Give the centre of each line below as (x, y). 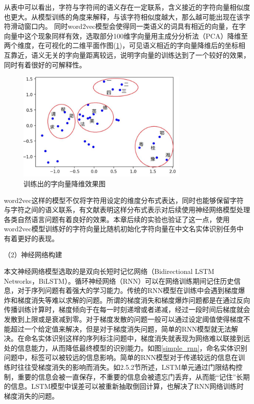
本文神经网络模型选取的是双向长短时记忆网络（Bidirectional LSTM (109, 271)
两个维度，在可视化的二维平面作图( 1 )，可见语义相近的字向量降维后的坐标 (121, 45)
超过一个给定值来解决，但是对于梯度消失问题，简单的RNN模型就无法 (121, 328)
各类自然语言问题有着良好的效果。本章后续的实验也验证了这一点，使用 (117, 219)
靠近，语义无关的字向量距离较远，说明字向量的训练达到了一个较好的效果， (130, 55)
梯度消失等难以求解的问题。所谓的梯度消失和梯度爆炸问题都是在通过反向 (134, 300)
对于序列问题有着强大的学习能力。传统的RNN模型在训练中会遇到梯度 (128, 290)
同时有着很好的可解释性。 (45, 64)
